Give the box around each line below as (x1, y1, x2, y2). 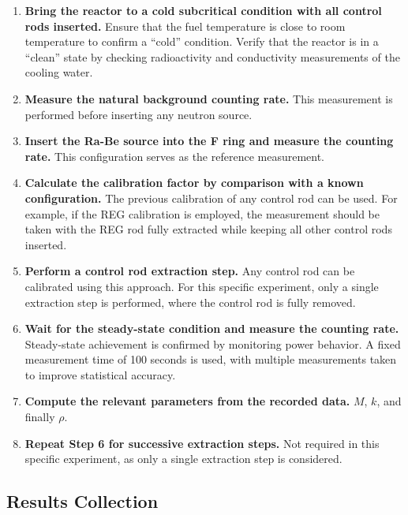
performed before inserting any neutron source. (24, 106, 253, 122)
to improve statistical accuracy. (24, 366, 176, 383)
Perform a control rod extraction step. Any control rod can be (24, 263, 355, 279)
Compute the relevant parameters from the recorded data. (24, 393, 350, 409)
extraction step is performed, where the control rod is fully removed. (24, 293, 356, 310)
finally (24, 409, 55, 425)
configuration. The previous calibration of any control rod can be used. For (24, 189, 398, 206)
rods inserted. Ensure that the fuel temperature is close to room (24, 17, 346, 34)
